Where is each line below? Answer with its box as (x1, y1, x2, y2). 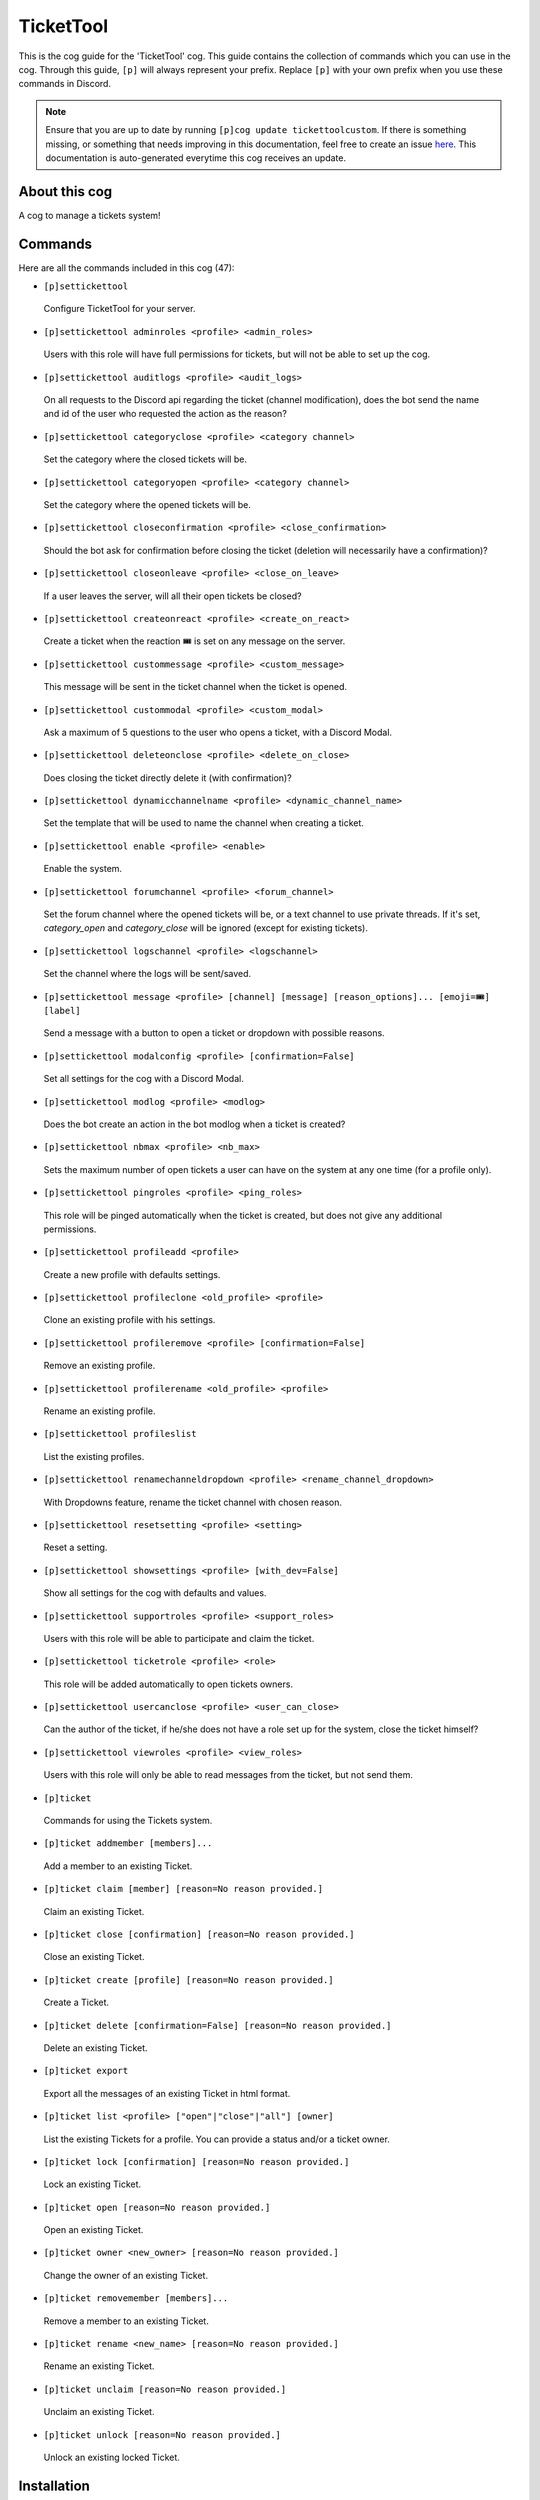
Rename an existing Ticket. (43, 2360, 155, 2372)
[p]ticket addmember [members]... (43, 1838, 213, 1849)
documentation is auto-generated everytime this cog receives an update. (45, 151, 347, 164)
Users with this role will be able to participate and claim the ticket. (43, 1632, 315, 1644)
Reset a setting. (43, 1541, 108, 1554)
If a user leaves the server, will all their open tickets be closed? (43, 590, 302, 602)
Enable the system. (43, 863, 123, 875)
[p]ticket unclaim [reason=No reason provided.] (43, 2383, 287, 2395)
